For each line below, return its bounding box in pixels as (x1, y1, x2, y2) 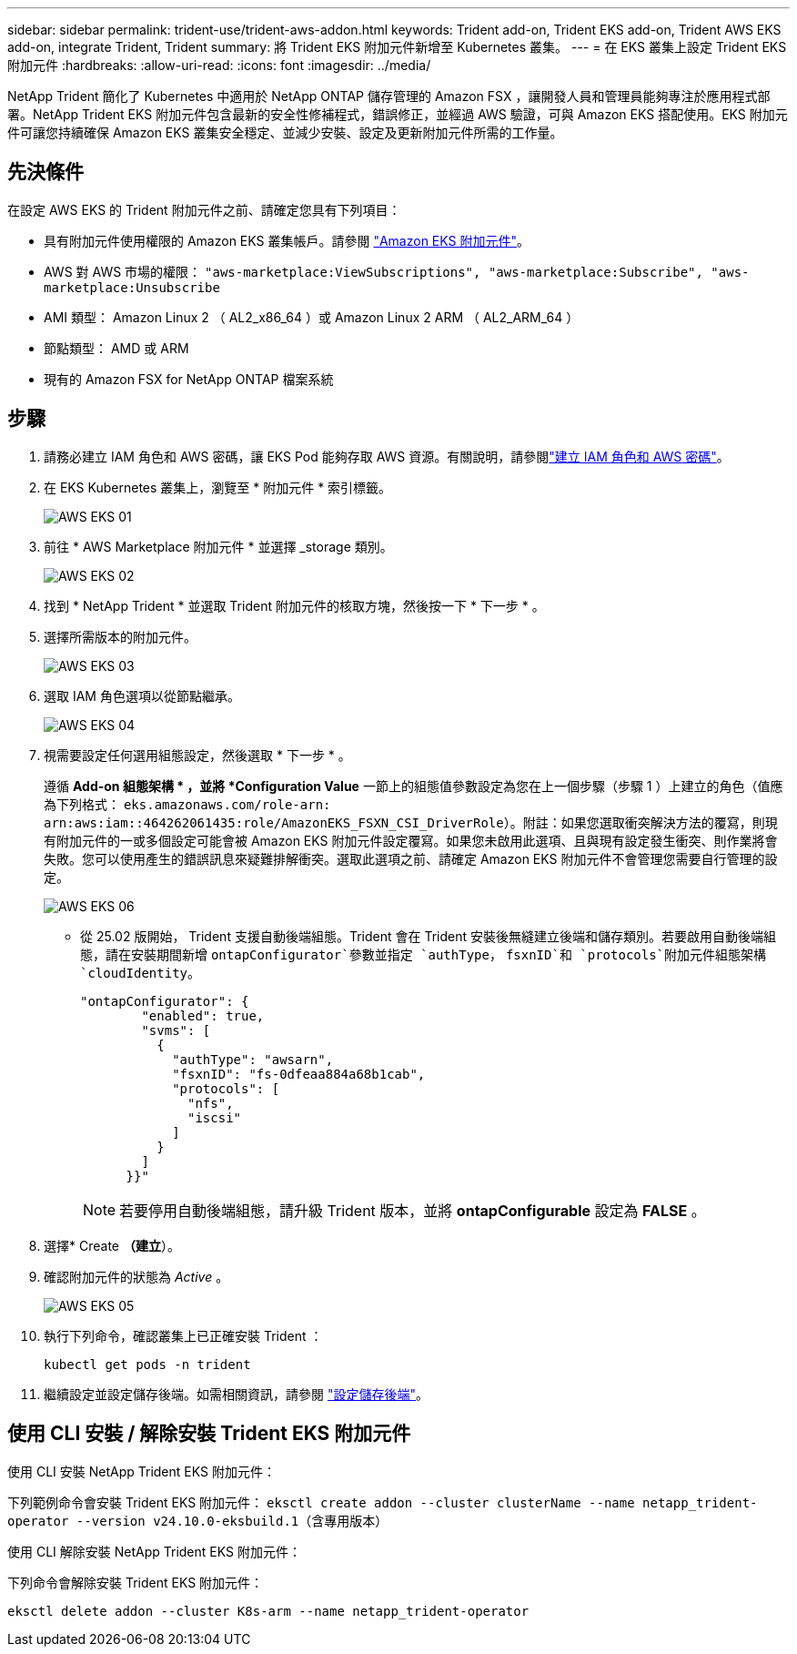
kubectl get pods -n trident (44, 1356, 251, 1372)
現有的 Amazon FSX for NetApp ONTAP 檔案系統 (44, 370, 334, 387)
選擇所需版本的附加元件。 (44, 628, 197, 644)
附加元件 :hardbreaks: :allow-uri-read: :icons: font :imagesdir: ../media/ (7, 57, 431, 73)
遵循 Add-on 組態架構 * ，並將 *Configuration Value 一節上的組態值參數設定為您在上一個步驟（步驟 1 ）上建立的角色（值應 (44, 777, 783, 794)
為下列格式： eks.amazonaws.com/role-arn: (44, 796, 331, 812)
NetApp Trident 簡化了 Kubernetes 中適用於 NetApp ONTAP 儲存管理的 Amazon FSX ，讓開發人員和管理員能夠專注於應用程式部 (7, 88, 771, 104)
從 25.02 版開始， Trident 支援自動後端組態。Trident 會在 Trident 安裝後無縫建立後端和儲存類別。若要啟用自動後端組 (80, 928, 776, 944)
